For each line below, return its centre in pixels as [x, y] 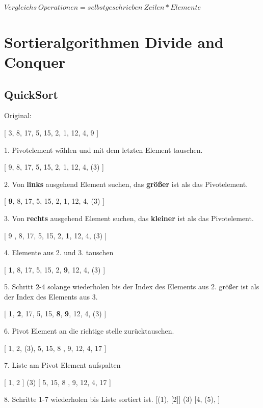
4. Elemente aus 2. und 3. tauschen [59, 252]
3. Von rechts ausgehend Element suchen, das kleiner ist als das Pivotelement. [129, 218]
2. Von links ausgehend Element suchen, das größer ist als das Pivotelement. [126, 184]
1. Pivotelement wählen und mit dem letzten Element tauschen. [103, 149]
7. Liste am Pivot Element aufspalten [62, 365]
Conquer [35, 61]
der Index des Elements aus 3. [51, 296]
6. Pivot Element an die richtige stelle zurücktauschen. [89, 331]
